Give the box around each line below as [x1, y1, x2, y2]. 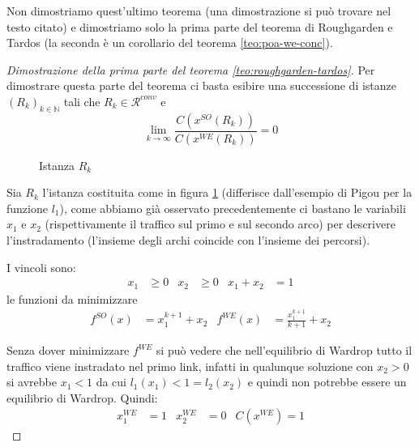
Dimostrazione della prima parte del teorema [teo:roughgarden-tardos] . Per [6, 61, 375, 78]
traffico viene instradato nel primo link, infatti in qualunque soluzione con [6, 357, 374, 374]
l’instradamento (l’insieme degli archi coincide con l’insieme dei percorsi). [6, 232, 370, 249]
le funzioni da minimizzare [6, 290, 138, 307]
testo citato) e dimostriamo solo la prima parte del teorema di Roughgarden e [6, 18, 393, 35]
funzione [6, 199, 48, 216]
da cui [96, 373, 126, 390]
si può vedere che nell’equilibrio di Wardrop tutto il [156, 342, 413, 359]
